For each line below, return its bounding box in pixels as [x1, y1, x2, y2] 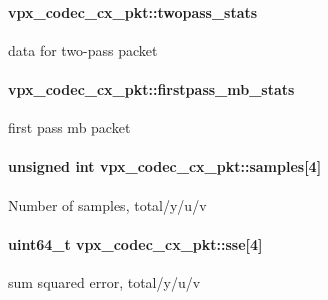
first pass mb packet [8, 117, 131, 138]
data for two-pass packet [8, 39, 158, 60]
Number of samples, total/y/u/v [8, 194, 207, 215]
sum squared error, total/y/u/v [8, 271, 201, 292]
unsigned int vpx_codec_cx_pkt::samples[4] [8, 156, 322, 177]
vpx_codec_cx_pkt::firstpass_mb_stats [8, 78, 295, 99]
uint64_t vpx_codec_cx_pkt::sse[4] [8, 233, 263, 254]
